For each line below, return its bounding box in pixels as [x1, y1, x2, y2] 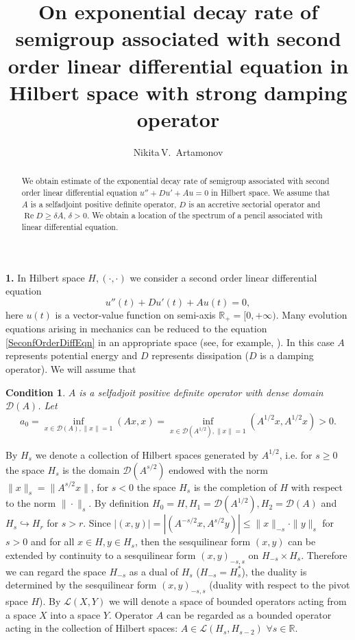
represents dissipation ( [151, 348, 249, 363]
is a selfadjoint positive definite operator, [30, 198, 177, 209]
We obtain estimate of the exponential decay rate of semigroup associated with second [21, 175, 330, 187]
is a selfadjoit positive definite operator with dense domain [79, 385, 323, 399]
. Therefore [301, 547, 347, 562]
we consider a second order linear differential [130, 270, 317, 284]
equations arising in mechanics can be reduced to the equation [5, 321, 267, 336]
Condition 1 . [5, 385, 66, 399]
